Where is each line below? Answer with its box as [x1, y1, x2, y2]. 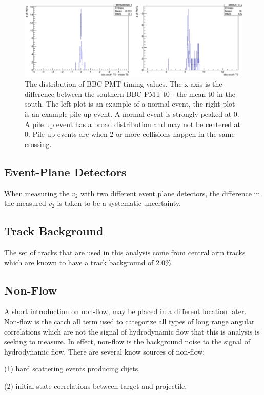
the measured [4, 198, 46, 209]
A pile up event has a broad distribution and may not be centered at [25, 118, 241, 129]
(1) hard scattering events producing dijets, [4, 363, 140, 374]
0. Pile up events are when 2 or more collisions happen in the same [25, 129, 235, 139]
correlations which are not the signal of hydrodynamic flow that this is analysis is [4, 326, 260, 337]
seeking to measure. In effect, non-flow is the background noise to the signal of [4, 336, 250, 347]
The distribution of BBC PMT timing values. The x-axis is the [25, 78, 222, 89]
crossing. [25, 138, 52, 149]
